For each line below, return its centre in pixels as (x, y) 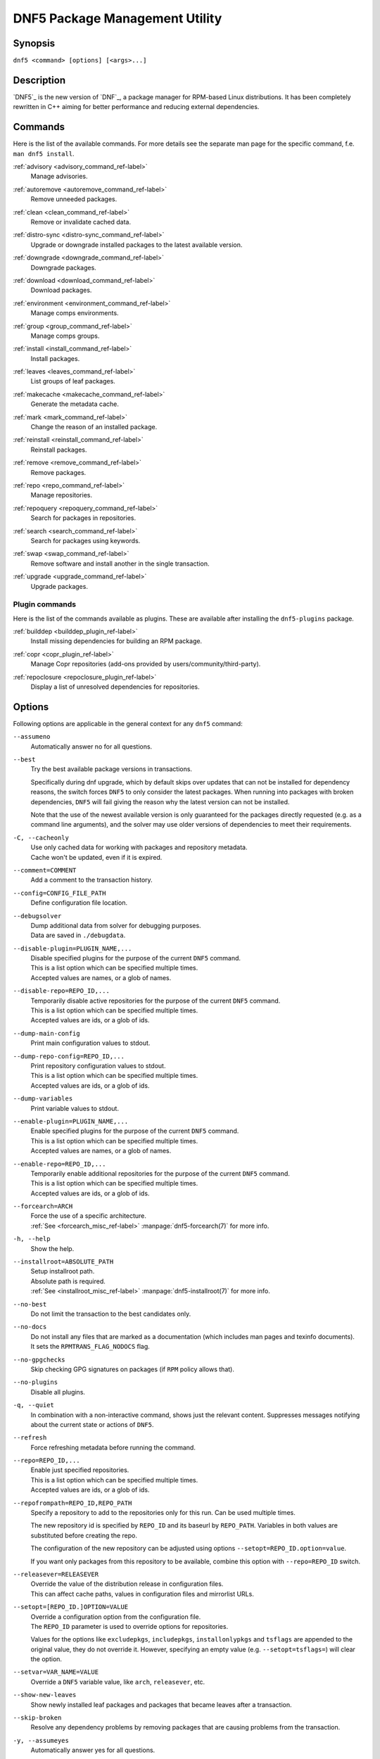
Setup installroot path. (63, 1271)
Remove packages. (58, 472)
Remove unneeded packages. (74, 199)
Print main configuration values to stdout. (90, 1043)
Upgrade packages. (59, 586)
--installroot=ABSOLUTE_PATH (63, 1262)
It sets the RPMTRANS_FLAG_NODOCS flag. (90, 1347)
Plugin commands (45, 604)
